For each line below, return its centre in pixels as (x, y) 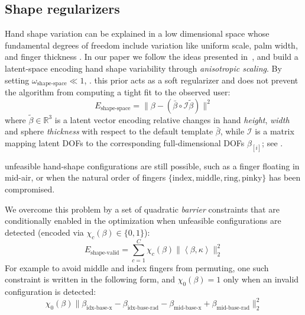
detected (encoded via (44, 232)
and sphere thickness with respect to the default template (109, 131)
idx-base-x (99, 308)
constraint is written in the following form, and (90, 279)
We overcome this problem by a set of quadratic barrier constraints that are (142, 209)
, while (232, 131)
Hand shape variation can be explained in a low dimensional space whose (137, 33)
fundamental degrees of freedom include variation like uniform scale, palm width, (151, 45)
